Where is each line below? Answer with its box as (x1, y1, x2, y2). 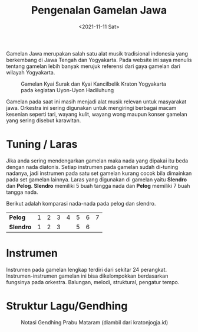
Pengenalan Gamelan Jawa (31, 4, 167, 17)
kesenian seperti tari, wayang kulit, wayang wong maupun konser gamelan (6, 110, 187, 118)
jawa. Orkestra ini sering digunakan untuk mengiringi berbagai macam (6, 104, 177, 111)
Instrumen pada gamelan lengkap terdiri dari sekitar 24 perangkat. (6, 266, 167, 273)
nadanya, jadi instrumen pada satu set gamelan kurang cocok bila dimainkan (6, 170, 192, 177)
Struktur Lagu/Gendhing (6, 300, 128, 313)
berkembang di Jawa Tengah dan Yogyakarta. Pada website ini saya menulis (6, 56, 192, 63)
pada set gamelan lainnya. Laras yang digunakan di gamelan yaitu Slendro (6, 175, 187, 183)
